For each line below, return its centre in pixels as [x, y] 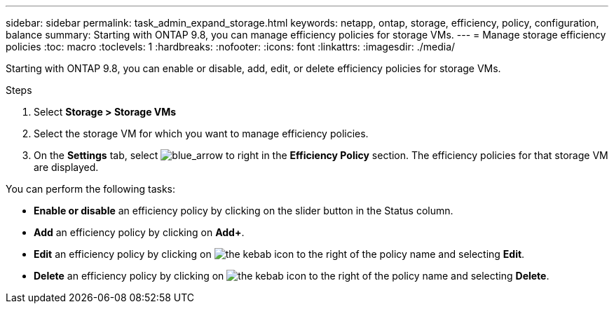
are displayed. [66, 167]
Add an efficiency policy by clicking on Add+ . [139, 232]
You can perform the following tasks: [91, 189]
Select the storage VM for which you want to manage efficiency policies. [201, 133]
